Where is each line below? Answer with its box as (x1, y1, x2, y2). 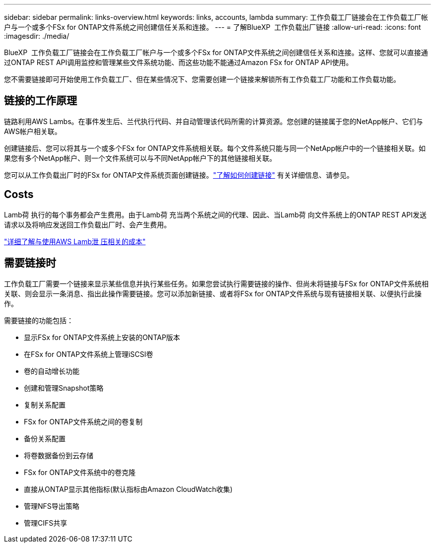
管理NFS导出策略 (24, 501, 79, 510)
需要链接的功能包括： (4, 316, 73, 325)
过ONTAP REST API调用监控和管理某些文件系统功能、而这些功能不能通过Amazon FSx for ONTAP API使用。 (4, 58, 353, 67)
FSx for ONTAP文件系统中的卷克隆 (24, 468, 136, 477)
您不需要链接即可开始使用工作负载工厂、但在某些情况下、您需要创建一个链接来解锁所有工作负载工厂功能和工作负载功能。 (4, 75, 400, 83)
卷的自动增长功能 (24, 366, 79, 375)
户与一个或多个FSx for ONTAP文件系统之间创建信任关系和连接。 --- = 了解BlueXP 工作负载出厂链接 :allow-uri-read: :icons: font (4, 23, 421, 31)
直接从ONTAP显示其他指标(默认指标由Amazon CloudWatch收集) (24, 484, 233, 493)
